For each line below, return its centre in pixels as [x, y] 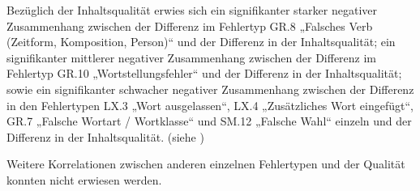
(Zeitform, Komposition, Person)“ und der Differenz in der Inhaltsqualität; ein [201, 42]
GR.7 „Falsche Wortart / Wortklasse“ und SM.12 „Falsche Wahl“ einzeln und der [209, 121]
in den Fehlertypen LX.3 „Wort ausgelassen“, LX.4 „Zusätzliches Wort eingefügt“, [210, 105]
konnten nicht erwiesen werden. [84, 179]
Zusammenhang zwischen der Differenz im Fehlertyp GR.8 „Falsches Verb [190, 25]
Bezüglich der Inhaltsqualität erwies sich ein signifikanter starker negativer [192, 10]
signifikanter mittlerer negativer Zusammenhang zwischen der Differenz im [192, 57]
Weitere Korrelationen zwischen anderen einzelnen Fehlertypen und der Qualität [206, 164]
